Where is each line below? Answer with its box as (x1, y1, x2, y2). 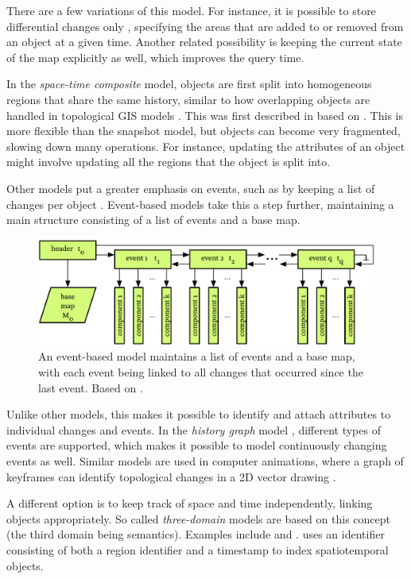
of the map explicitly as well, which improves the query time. (6, 48, 304, 65)
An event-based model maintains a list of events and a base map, (38, 348, 355, 365)
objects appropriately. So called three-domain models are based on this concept (6, 510, 390, 527)
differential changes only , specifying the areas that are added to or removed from (6, 17, 404, 34)
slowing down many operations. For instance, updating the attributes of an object (6, 137, 405, 154)
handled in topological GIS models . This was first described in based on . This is (6, 106, 403, 123)
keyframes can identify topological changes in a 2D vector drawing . (6, 468, 336, 484)
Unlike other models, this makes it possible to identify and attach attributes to (6, 406, 391, 423)
